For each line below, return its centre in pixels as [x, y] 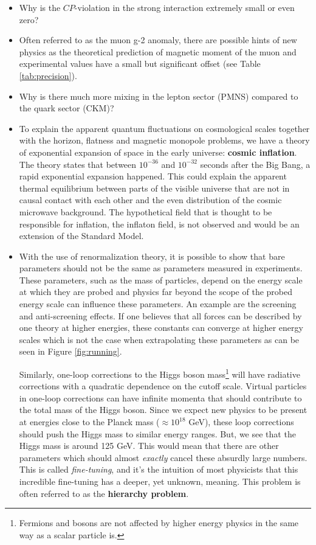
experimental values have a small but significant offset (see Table [140, 64]
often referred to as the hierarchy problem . [104, 493]
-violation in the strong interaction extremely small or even [184, 7]
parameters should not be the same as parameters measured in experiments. [161, 268]
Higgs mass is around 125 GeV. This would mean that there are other [149, 446]
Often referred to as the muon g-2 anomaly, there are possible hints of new [158, 40]
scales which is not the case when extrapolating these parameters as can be [159, 339]
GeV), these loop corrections [241, 422]
